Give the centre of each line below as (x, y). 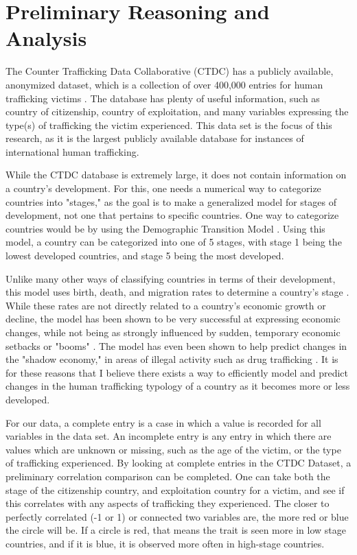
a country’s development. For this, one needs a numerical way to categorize (163, 188)
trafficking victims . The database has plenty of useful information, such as (163, 98)
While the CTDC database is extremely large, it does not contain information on (176, 175)
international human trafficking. (72, 151)
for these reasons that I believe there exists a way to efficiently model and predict (177, 372)
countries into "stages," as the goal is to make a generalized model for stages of (171, 201)
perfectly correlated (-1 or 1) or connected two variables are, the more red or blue (177, 516)
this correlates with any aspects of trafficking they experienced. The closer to (168, 503)
